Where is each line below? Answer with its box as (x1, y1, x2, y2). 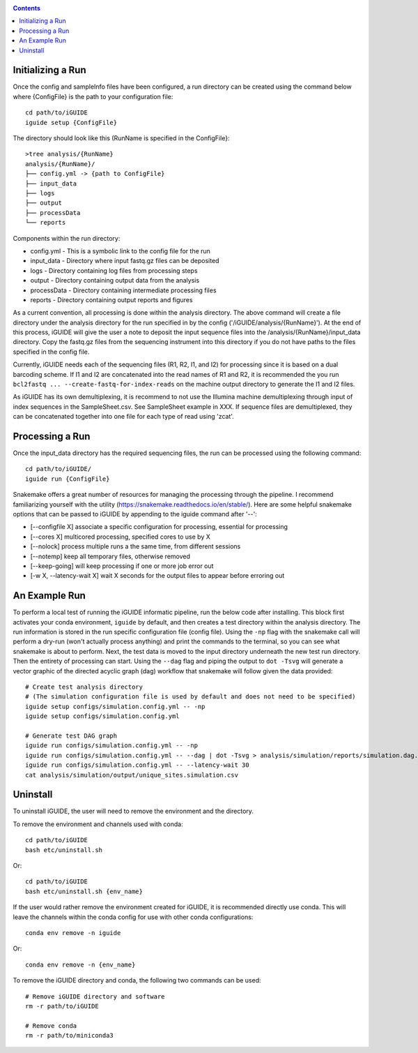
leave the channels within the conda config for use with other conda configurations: (13, 913, 254, 921)
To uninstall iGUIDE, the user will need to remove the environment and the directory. (13, 807, 254, 816)
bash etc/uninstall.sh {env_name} (25, 887, 143, 895)
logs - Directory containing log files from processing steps (30, 266, 198, 275)
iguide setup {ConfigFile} (25, 119, 118, 126)
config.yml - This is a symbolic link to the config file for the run (30, 246, 210, 255)
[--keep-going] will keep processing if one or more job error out (30, 562, 214, 570)
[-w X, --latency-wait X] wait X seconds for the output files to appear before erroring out (30, 572, 285, 580)
